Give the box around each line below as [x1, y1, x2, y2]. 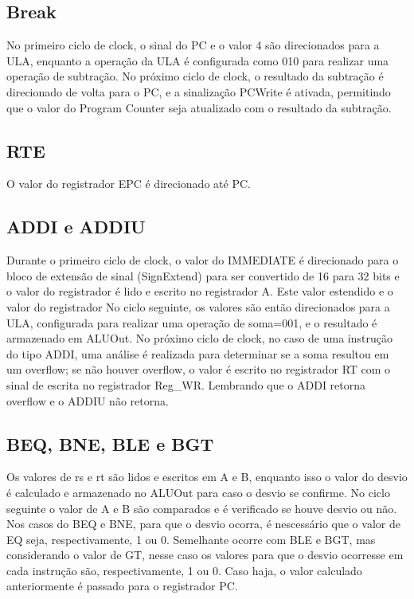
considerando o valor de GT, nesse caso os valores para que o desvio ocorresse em [6, 546, 404, 563]
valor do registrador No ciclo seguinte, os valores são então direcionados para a [6, 298, 390, 315]
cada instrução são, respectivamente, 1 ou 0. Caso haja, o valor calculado [6, 562, 362, 578]
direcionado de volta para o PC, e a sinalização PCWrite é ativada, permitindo [6, 83, 391, 100]
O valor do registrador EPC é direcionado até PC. [6, 175, 251, 192]
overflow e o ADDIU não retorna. [6, 392, 169, 409]
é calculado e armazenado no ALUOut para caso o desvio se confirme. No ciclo [6, 484, 390, 500]
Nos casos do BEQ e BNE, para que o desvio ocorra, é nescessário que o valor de [6, 515, 400, 532]
